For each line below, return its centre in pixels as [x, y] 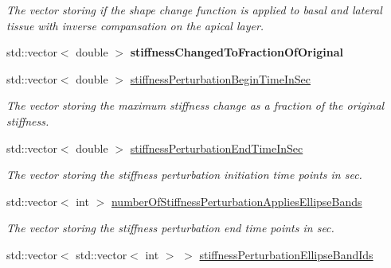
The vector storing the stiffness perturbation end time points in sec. [170, 228]
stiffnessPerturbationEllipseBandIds [286, 254]
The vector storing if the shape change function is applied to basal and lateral [194, 10]
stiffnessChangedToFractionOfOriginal [237, 52]
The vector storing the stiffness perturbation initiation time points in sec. [184, 175]
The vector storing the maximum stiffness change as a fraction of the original [195, 105]
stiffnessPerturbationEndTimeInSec [217, 148]
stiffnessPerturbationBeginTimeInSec [220, 78]
